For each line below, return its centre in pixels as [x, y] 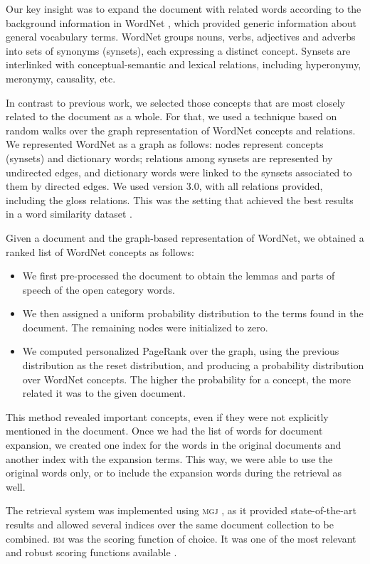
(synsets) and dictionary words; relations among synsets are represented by [169, 158]
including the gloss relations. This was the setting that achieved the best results [180, 199]
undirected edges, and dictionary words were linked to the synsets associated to [179, 172]
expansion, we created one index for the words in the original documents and [174, 445]
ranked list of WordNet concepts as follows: [100, 251]
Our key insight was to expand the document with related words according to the [184, 9]
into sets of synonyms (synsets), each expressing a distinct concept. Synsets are [178, 50]
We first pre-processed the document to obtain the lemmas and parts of [179, 276]
